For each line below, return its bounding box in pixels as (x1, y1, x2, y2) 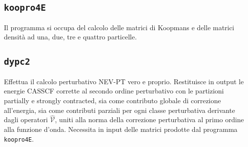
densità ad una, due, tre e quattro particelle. (4, 32, 137, 42)
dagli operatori (4, 114, 48, 125)
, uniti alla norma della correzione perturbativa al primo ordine (55, 114, 244, 125)
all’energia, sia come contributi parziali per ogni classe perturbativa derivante (4, 105, 235, 115)
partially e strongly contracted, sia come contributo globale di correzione (4, 95, 221, 105)
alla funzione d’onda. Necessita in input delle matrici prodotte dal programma (4, 124, 238, 134)
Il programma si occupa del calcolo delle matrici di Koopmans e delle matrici (4, 22, 234, 32)
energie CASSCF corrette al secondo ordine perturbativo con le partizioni (4, 86, 224, 96)
